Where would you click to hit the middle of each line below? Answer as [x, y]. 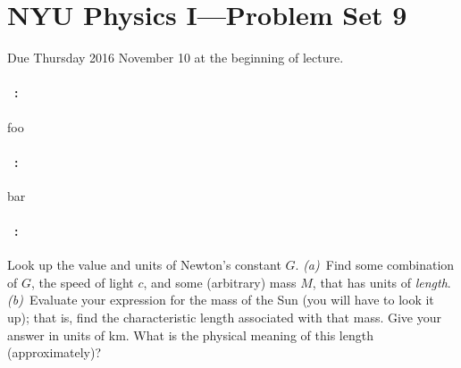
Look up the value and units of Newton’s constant [144, 265]
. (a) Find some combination [375, 265]
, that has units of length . [381, 282]
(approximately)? [54, 352]
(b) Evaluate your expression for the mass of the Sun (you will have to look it [221, 300]
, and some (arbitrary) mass [220, 282]
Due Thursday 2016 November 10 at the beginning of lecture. [176, 58]
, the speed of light [82, 282]
